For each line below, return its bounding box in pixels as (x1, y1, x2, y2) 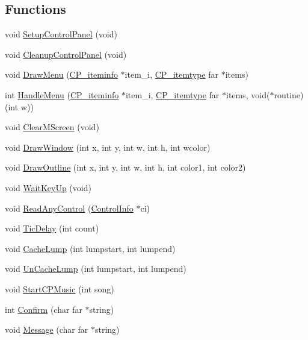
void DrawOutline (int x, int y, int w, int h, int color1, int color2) (5, 161, 246, 174)
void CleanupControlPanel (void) (5, 48, 127, 60)
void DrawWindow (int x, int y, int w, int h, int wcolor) (5, 140, 211, 153)
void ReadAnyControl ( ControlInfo (5, 201, 134, 214)
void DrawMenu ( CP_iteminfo (5, 68, 118, 81)
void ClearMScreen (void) (5, 121, 99, 133)
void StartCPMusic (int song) (5, 282, 114, 295)
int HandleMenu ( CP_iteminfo (5, 88, 119, 101)
